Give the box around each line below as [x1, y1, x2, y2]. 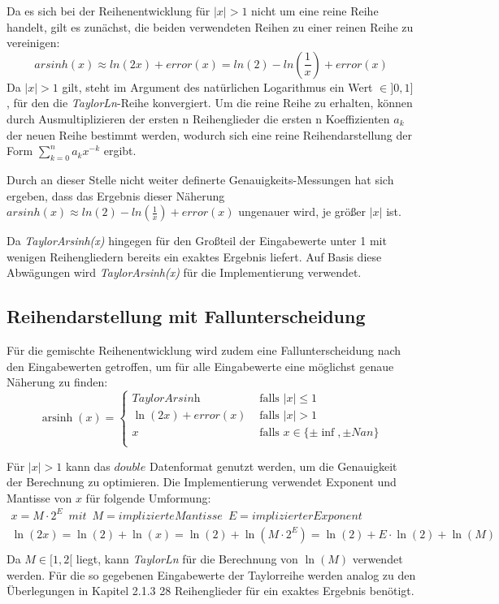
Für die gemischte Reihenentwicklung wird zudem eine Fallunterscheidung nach [7, 342, 401, 359]
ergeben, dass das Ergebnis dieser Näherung [7, 187, 225, 204]
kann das [65, 457, 111, 474]
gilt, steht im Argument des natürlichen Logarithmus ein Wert [62, 78, 373, 95]
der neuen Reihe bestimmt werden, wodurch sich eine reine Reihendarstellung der [7, 126, 412, 143]
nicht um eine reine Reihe [251, 2, 379, 19]
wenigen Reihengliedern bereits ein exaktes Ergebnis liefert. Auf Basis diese [7, 248, 382, 265]
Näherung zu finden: [7, 373, 108, 390]
